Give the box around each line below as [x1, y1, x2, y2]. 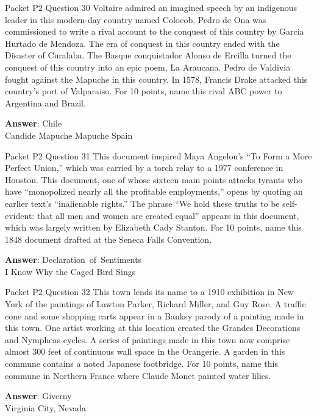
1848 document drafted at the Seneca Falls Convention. [5, 232, 212, 245]
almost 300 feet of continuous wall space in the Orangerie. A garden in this [5, 345, 285, 358]
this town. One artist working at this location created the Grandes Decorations [5, 321, 301, 334]
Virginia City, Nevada [5, 401, 87, 414]
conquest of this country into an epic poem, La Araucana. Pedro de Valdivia [5, 60, 291, 73]
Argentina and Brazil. [5, 96, 86, 109]
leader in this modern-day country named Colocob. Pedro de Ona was [5, 13, 266, 26]
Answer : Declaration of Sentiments [5, 253, 142, 266]
